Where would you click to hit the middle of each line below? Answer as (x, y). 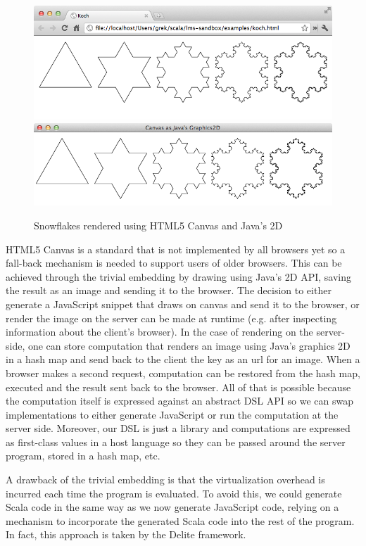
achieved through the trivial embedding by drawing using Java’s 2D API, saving (178, 276)
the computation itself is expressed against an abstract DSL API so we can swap (179, 401)
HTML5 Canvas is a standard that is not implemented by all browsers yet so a (176, 249)
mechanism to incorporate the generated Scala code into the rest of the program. (180, 520)
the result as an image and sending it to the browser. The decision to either (169, 290)
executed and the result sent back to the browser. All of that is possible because (178, 387)
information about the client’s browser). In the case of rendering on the (159, 332)
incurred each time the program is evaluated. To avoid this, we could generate (174, 493)
